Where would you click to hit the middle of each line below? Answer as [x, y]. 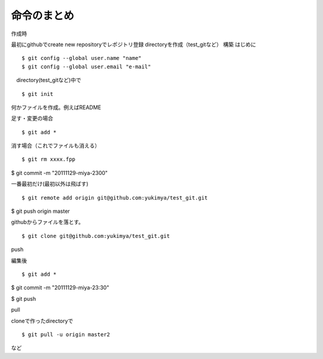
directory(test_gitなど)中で [49, 80]
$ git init [38, 94]
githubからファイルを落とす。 [47, 222]
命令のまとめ [43, 16]
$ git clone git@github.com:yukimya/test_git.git [96, 236]
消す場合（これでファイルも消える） [56, 146]
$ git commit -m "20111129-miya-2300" [59, 173]
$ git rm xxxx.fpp [49, 159]
